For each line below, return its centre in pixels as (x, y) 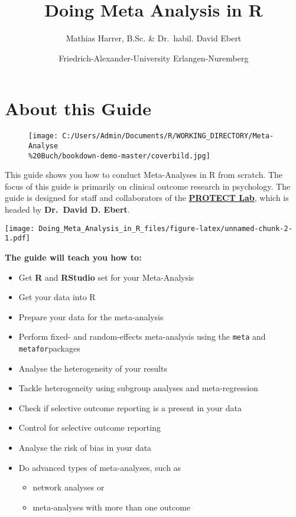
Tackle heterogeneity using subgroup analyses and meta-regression (138, 388)
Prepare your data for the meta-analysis (91, 316)
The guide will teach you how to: (73, 257)
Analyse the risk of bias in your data (85, 447)
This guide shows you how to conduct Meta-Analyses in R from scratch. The (144, 175)
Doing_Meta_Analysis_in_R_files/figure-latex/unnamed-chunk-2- (165, 228)
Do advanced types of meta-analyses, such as (100, 467)
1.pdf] (17, 238)
